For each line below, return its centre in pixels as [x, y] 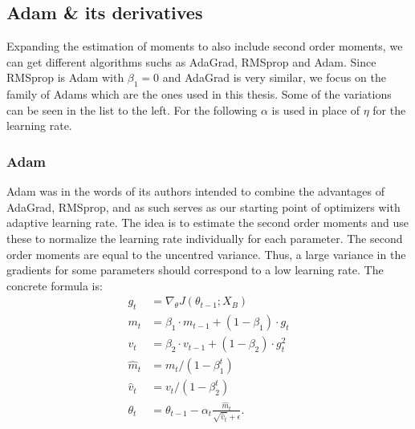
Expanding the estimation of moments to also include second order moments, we [205, 46]
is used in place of [315, 109]
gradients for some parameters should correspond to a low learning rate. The [195, 270]
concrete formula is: [55, 285]
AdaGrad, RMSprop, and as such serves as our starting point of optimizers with [203, 206]
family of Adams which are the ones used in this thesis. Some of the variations [199, 94]
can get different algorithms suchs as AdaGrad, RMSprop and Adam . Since [191, 61]
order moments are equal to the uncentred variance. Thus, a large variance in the [206, 254]
